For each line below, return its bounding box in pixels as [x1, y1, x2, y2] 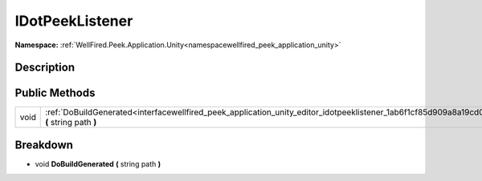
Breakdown [14, 138, 74, 151]
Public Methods [14, 86, 96, 100]
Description [14, 61, 76, 74]
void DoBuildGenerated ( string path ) [35, 159, 161, 168]
